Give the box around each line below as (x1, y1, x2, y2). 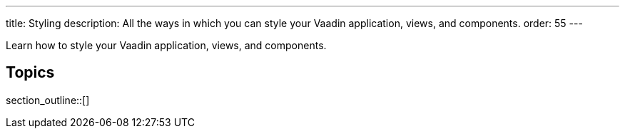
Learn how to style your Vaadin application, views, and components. (6, 39, 327, 51)
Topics (6, 63, 55, 82)
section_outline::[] (6, 93, 90, 106)
